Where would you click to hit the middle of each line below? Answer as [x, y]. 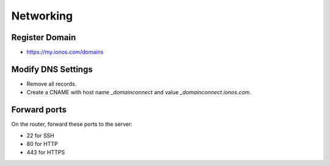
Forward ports [39, 110]
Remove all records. [52, 84]
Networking [42, 16]
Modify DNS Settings [52, 69]
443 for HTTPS [46, 153]
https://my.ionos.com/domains [65, 52]
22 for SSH [40, 135]
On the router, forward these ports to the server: [72, 124]
